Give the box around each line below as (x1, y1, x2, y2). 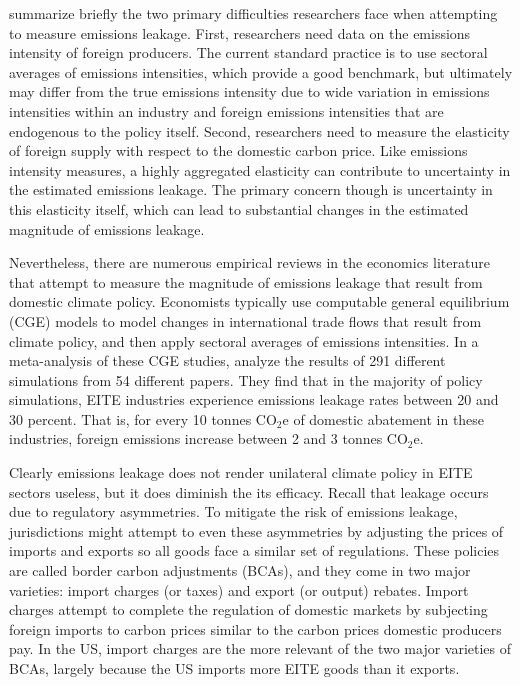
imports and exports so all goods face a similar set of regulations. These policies (9, 540, 500, 561)
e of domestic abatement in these (282, 408, 485, 429)
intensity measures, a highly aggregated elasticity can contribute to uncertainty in (9, 159, 511, 180)
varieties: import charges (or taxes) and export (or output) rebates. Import (9, 579, 469, 600)
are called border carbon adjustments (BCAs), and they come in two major (9, 560, 471, 581)
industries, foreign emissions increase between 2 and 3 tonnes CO (9, 428, 408, 449)
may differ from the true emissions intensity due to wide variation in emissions (9, 81, 490, 102)
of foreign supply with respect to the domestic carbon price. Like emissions (9, 140, 468, 161)
